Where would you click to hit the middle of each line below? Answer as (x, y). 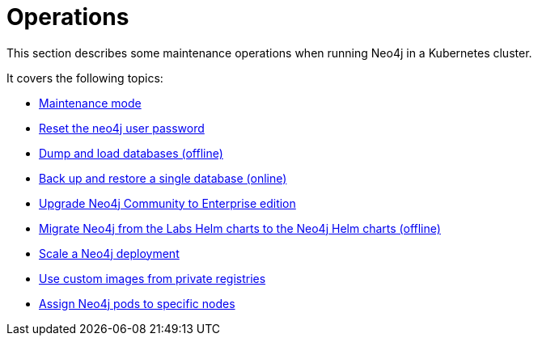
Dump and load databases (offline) (131, 153)
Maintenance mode (90, 103)
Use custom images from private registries (153, 278)
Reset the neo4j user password (122, 128)
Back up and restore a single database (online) (163, 178)
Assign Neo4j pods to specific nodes (137, 303)
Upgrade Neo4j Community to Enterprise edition (167, 203)
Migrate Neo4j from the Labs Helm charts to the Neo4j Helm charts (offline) (240, 228)
